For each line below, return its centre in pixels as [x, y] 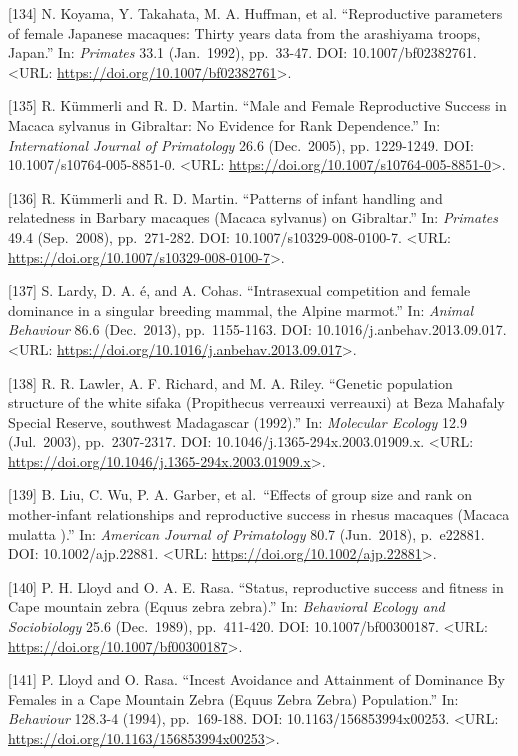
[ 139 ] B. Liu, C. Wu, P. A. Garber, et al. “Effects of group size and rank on [240, 494]
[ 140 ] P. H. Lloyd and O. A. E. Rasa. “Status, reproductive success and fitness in [256, 586]
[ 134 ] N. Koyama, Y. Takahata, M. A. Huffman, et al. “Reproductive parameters [255, 13]
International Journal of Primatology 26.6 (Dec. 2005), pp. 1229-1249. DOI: [241, 144]
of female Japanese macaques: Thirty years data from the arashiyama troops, [244, 32]
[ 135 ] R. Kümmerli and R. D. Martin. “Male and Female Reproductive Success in [257, 105]
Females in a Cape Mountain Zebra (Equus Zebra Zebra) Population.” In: [233, 698]
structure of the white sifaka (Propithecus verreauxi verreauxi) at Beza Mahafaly [256, 402]
